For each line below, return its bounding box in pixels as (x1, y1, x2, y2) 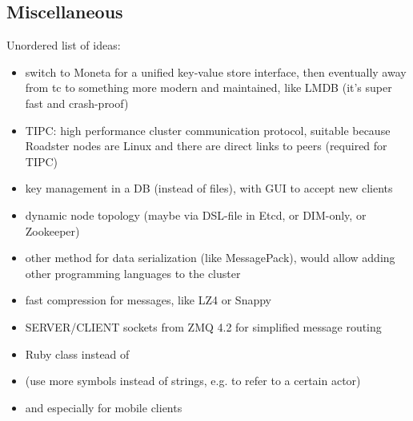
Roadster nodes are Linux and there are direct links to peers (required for (25, 137, 387, 154)
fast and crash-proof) (25, 94, 129, 111)
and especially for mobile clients (25, 399, 182, 415)
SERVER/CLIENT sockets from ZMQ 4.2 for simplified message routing (25, 318, 382, 335)
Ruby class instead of (25, 345, 130, 362)
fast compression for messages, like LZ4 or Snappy (25, 292, 271, 308)
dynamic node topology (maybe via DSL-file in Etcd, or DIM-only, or (25, 206, 367, 223)
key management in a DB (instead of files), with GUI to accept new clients (25, 180, 393, 197)
